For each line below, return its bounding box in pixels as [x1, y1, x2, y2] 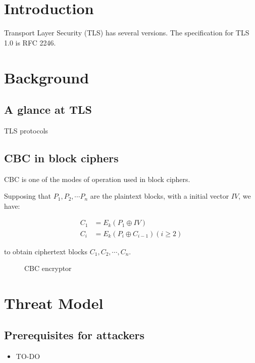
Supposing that [4, 191, 52, 201]
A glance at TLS [4, 102, 92, 117]
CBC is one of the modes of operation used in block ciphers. [4, 173, 190, 184]
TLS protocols [4, 125, 48, 135]
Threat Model [4, 292, 104, 313]
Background [4, 67, 89, 87]
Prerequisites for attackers [4, 327, 145, 343]
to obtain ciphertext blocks [4, 246, 88, 256]
